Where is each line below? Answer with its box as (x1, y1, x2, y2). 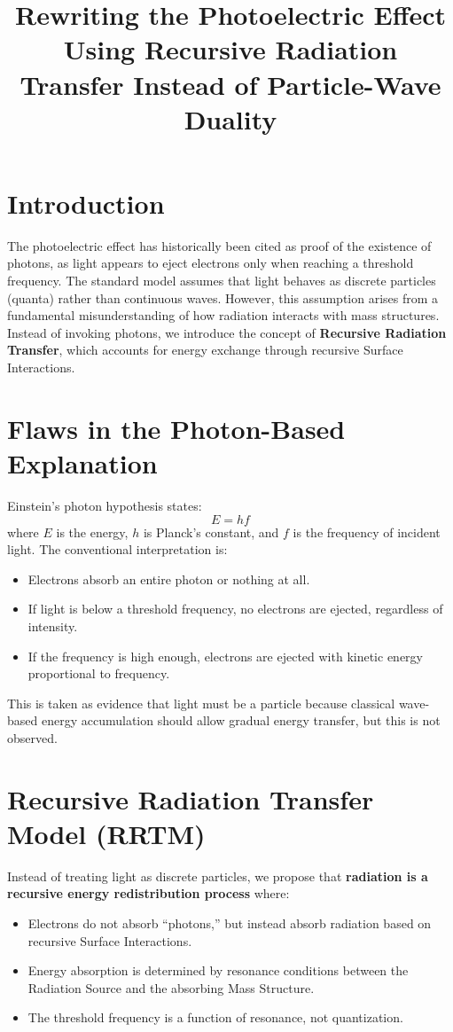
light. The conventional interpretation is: (7, 540, 228, 559)
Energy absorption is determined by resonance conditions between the (27, 961, 409, 980)
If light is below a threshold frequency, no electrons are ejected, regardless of (27, 599, 443, 618)
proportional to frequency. (27, 664, 170, 683)
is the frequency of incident (293, 522, 441, 541)
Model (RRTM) (7, 815, 206, 851)
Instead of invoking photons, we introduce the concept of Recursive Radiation (7, 323, 447, 341)
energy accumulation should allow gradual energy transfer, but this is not (41, 711, 441, 730)
